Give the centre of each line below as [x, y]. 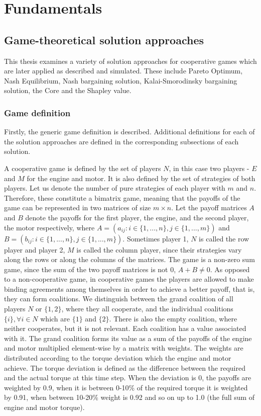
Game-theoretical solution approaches [104, 39]
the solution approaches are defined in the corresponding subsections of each [121, 141]
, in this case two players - [209, 168]
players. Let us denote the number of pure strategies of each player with [115, 188]
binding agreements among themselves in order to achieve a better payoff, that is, [129, 288]
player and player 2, [35, 249]
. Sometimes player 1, [156, 238]
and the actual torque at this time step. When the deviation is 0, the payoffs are [128, 378]
